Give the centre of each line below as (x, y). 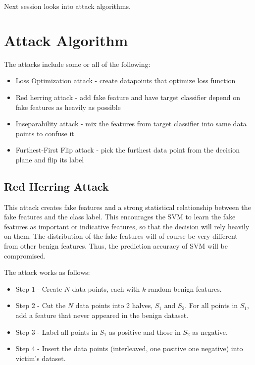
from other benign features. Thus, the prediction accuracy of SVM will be (116, 246)
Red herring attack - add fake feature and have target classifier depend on (128, 97)
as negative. (210, 332)
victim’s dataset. (41, 358)
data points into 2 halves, (114, 305)
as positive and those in (145, 332)
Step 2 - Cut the (41, 305)
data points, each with (106, 288)
